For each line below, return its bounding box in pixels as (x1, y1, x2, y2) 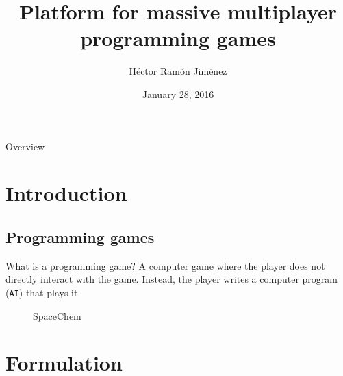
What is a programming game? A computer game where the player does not (5, 258, 325, 272)
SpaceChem (33, 308, 81, 322)
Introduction (5, 179, 127, 207)
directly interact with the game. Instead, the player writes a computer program (5, 272, 338, 286)
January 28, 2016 (142, 86, 214, 101)
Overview (5, 139, 45, 153)
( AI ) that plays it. (5, 285, 81, 299)
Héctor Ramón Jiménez (129, 64, 227, 78)
